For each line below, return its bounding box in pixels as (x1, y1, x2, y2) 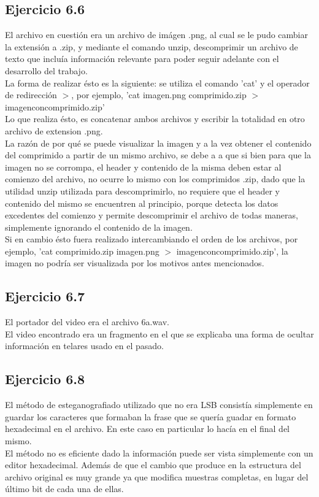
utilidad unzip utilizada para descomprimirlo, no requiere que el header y (5, 184, 280, 197)
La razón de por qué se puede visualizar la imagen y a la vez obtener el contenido (5, 136, 312, 149)
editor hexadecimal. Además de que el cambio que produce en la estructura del (5, 458, 301, 471)
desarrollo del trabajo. (5, 64, 88, 77)
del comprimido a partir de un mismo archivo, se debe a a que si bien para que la (5, 148, 311, 161)
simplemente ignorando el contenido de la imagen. (5, 220, 193, 233)
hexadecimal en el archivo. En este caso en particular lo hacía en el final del (5, 422, 290, 435)
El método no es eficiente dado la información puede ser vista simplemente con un (5, 446, 313, 459)
